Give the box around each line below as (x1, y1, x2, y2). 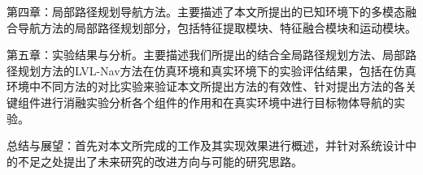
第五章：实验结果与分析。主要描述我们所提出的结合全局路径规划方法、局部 (7, 46, 405, 63)
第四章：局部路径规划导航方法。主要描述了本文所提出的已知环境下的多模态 (7, 3, 405, 19)
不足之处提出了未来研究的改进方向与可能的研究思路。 (17, 152, 303, 169)
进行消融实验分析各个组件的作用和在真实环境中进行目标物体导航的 (40, 93, 394, 110)
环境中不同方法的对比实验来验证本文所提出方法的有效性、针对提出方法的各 (7, 78, 405, 95)
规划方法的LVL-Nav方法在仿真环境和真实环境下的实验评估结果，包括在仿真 (17, 62, 416, 79)
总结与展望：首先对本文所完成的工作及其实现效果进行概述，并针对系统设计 (7, 137, 405, 154)
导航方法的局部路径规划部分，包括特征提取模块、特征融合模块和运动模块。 (17, 19, 416, 36)
